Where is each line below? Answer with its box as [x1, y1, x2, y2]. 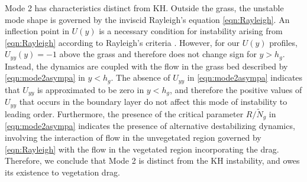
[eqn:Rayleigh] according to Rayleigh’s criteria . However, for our [5, 36, 240, 48]
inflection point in [5, 25, 69, 37]
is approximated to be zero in [37, 83, 144, 95]
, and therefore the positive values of [169, 83, 302, 95]
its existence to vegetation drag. [5, 166, 121, 178]
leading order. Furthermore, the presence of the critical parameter [5, 108, 244, 120]
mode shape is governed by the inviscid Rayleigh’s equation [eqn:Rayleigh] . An [5, 13, 290, 25]
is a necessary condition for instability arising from [99, 25, 283, 37]
